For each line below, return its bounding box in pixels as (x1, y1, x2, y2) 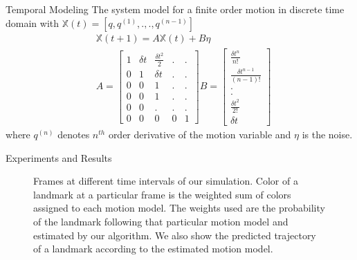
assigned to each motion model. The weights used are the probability (33, 201, 325, 215)
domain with (6, 15, 59, 30)
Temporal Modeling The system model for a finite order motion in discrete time (6, 2, 345, 16)
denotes (57, 127, 90, 142)
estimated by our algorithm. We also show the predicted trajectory (33, 228, 316, 242)
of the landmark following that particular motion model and (33, 214, 289, 229)
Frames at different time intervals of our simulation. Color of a (33, 174, 298, 188)
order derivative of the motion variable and (108, 127, 291, 142)
